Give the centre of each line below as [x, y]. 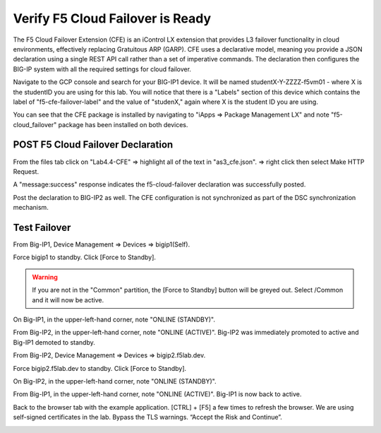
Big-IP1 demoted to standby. [54, 342]
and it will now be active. [68, 299]
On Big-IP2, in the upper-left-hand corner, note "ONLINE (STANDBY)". [115, 381]
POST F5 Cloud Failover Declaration [93, 145]
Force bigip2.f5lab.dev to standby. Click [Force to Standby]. [100, 368]
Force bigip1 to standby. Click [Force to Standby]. [85, 257]
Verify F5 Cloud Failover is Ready [112, 18]
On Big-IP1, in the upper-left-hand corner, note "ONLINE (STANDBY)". [114, 319]
